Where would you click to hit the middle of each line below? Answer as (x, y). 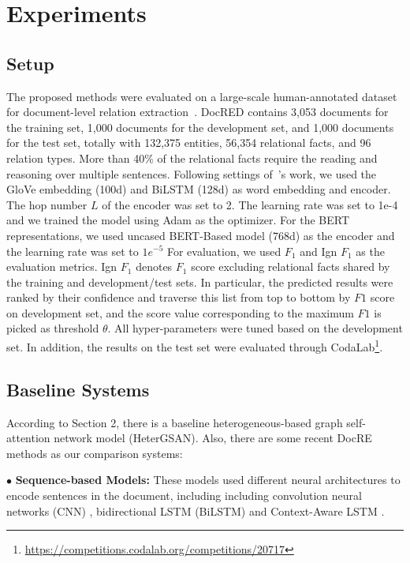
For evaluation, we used (224, 251)
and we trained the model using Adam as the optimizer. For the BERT (178, 220)
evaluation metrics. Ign (62, 266)
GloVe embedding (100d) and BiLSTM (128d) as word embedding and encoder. (199, 189)
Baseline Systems (78, 389)
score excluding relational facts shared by (291, 266)
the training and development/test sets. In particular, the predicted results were (200, 281)
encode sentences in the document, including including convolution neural (184, 495)
